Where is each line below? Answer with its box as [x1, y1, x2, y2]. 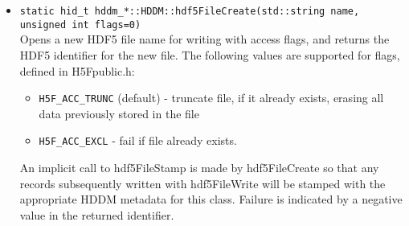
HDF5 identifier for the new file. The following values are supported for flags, [19, 46, 400, 63]
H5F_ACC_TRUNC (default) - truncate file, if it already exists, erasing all [39, 89, 384, 106]
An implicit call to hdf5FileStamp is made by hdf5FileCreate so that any [19, 159, 379, 175]
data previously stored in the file [39, 105, 199, 121]
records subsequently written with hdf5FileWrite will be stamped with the [19, 175, 386, 191]
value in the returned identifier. [19, 206, 174, 223]
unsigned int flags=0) [19, 18, 141, 31]
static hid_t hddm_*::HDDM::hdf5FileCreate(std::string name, [19, 6, 360, 17]
